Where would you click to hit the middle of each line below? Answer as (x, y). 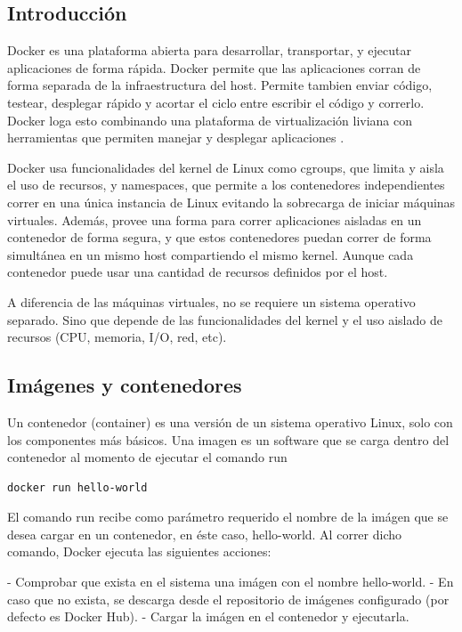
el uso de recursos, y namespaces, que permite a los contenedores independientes (226, 185)
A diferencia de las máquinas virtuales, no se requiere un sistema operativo (211, 301)
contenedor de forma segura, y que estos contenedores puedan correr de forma (219, 237)
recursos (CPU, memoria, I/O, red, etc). (117, 337)
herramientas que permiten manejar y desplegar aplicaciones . (176, 138)
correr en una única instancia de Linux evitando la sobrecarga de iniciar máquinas (231, 202)
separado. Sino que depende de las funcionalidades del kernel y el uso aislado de (225, 319)
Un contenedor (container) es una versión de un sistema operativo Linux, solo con (230, 421)
